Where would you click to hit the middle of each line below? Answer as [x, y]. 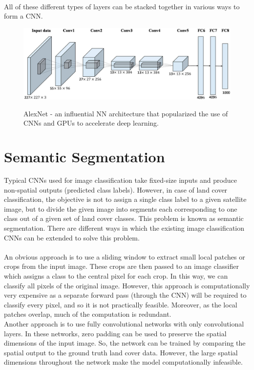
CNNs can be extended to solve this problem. [72, 237]
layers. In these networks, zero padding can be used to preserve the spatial [115, 333]
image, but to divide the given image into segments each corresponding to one [121, 208]
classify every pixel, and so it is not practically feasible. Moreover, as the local [121, 304]
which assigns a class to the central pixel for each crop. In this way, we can [116, 276]
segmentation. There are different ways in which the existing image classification [124, 228]
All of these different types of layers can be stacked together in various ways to [122, 6]
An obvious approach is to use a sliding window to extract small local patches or [125, 256]
